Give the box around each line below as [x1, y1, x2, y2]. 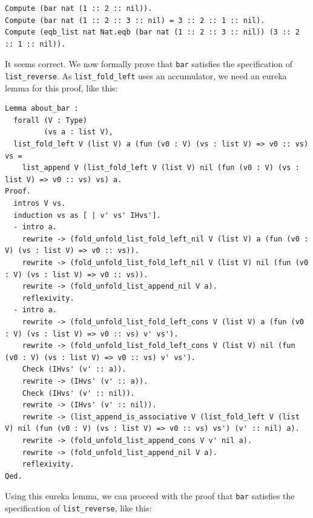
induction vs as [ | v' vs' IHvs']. [13, 211, 161, 220]
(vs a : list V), [44, 128, 113, 137]
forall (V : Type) [13, 116, 88, 125]
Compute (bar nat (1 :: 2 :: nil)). [5, 4, 153, 13]
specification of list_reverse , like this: [5, 501, 152, 514]
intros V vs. [13, 199, 66, 208]
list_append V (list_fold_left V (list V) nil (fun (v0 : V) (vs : [22, 163, 300, 172]
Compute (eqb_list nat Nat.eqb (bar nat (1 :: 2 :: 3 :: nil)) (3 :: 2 [5, 28, 300, 37]
